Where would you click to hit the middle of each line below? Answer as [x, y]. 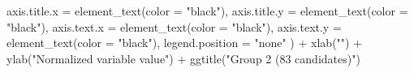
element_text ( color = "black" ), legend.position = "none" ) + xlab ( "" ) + [185, 43]
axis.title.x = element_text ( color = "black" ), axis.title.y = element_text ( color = [207, 11]
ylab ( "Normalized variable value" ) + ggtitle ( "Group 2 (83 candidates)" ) [183, 58]
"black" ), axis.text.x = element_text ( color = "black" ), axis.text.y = [174, 26]
